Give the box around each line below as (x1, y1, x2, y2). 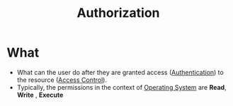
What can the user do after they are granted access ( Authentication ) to (16, 68, 224, 76)
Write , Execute (16, 90, 64, 99)
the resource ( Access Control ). (16, 76, 108, 84)
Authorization (76, 5, 160, 21)
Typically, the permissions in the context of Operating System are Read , (16, 83, 227, 91)
